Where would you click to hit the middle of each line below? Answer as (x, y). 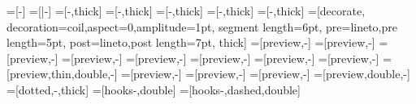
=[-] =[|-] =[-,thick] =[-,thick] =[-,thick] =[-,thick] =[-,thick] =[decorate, (186, 10)
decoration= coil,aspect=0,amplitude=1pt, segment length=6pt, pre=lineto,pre (202, 26)
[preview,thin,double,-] (62, 74)
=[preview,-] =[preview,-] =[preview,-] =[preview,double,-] (266, 74)
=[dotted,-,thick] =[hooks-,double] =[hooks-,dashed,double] (154, 89)
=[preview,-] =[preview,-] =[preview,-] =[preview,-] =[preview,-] (221, 58)
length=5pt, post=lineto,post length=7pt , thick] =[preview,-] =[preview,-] (191, 42)
